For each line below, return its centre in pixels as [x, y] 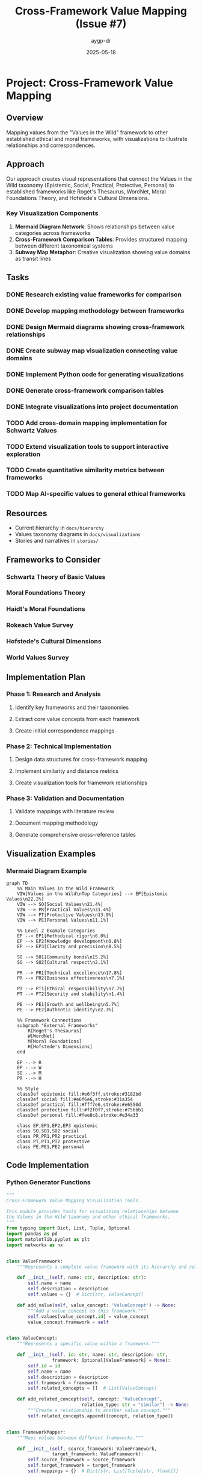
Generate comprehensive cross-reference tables [75, 835]
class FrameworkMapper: [36, 1432]
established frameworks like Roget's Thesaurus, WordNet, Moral [86, 192]
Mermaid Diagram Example [47, 870]
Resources [27, 513]
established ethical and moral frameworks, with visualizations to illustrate [97, 139]
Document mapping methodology [57, 823]
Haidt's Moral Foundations [46, 609]
